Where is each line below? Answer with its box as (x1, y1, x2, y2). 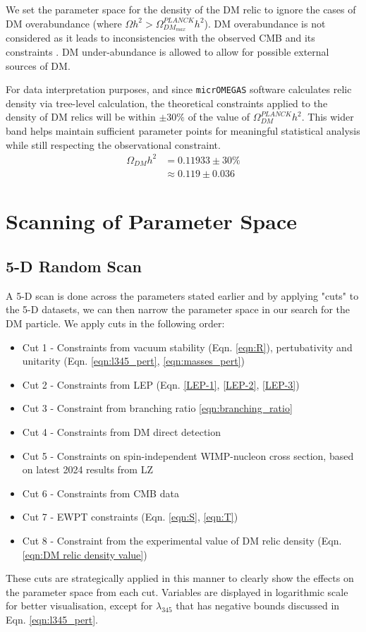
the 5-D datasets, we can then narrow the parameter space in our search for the (6, 302, 350, 317)
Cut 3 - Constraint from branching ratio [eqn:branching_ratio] (22, 401, 293, 415)
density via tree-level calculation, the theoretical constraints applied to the (6, 95, 328, 110)
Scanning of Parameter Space (6, 207, 297, 236)
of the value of (188, 109, 250, 124)
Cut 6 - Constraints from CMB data (22, 485, 179, 500)
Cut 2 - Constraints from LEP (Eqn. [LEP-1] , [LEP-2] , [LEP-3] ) (22, 377, 300, 391)
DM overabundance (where (6, 16, 122, 30)
